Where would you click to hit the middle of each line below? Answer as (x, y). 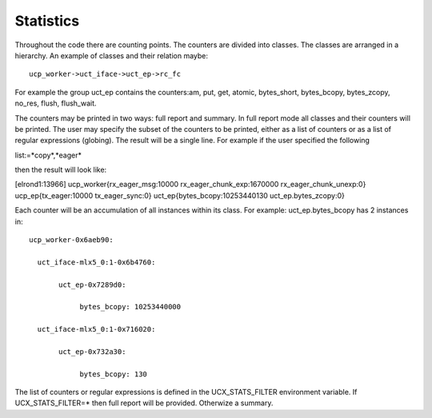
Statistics (47, 21)
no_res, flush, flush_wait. (56, 103)
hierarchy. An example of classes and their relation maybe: (111, 55)
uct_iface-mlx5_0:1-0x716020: (96, 329)
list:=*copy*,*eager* (48, 155)
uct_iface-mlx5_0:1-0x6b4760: (96, 262)
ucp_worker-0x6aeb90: (71, 240)
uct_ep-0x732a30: (92, 351)
